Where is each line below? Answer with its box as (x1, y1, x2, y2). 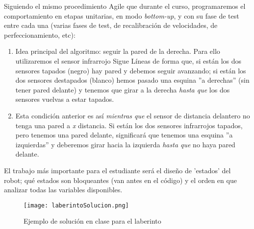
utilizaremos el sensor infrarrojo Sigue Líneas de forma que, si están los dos (15, 55, 242, 66)
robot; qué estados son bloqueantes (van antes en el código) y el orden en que (4, 175, 237, 185)
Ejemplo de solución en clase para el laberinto (24, 216, 161, 226)
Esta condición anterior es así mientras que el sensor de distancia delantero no (15, 110, 250, 120)
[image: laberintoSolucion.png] (24, 202, 129, 209)
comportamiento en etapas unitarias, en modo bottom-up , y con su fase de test (4, 10, 239, 21)
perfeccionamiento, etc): (4, 29, 76, 40)
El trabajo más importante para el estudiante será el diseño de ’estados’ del (4, 165, 231, 175)
